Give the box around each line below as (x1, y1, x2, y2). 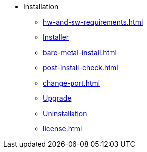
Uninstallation (43, 109, 87, 118)
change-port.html (43, 79, 100, 87)
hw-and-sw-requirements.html (43, 18, 143, 26)
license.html (43, 124, 82, 133)
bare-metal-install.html (43, 48, 117, 57)
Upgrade (43, 94, 72, 102)
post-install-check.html (43, 63, 118, 72)
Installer (43, 33, 69, 41)
